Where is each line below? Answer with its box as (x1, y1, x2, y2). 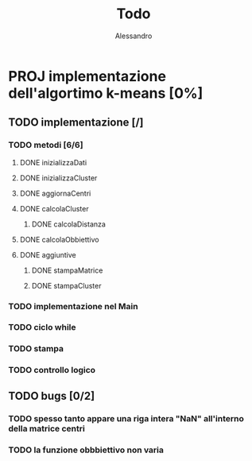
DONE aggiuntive (19, 250, 77, 259)
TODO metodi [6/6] (8, 140, 83, 151)
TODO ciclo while (8, 322, 77, 333)
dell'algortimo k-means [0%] (8, 84, 204, 102)
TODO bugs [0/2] (8, 389, 95, 402)
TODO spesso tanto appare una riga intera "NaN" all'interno (8, 413, 245, 424)
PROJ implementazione (8, 67, 167, 85)
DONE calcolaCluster (19, 203, 89, 213)
